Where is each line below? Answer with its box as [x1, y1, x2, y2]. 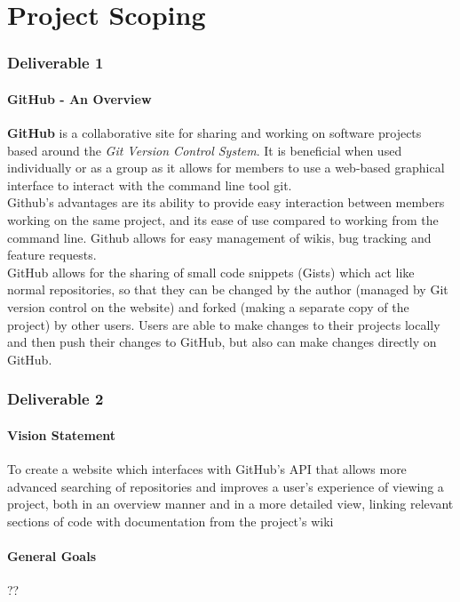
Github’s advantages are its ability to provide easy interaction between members [7, 193, 445, 212]
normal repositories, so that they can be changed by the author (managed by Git [7, 280, 448, 299]
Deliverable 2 [7, 388, 104, 410]
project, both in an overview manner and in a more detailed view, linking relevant [7, 494, 454, 513]
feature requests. [7, 245, 97, 264]
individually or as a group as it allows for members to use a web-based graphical [7, 158, 445, 177]
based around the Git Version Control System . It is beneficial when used [7, 140, 402, 159]
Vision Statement [7, 425, 116, 444]
